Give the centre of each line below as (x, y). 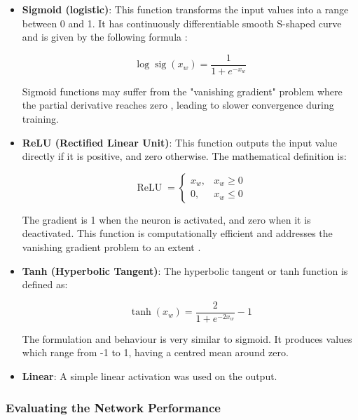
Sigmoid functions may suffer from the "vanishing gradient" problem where (182, 91)
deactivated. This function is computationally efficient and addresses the (177, 233)
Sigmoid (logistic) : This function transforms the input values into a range (185, 9)
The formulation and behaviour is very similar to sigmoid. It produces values (187, 338)
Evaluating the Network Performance (113, 407)
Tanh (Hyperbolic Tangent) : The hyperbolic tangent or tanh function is (185, 270)
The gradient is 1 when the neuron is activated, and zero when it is (166, 219)
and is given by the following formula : (105, 37)
